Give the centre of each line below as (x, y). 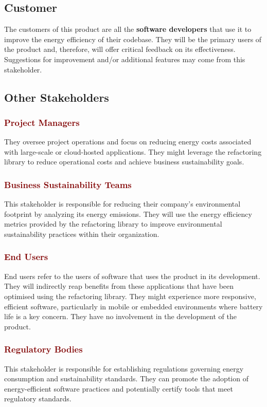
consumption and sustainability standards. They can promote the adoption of (126, 378)
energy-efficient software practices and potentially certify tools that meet (119, 388)
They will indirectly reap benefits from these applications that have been (119, 286)
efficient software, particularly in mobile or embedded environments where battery (133, 306)
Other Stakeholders (57, 97)
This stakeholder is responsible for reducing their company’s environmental (122, 204)
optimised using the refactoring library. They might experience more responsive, (130, 296)
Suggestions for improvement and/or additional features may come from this (125, 59)
